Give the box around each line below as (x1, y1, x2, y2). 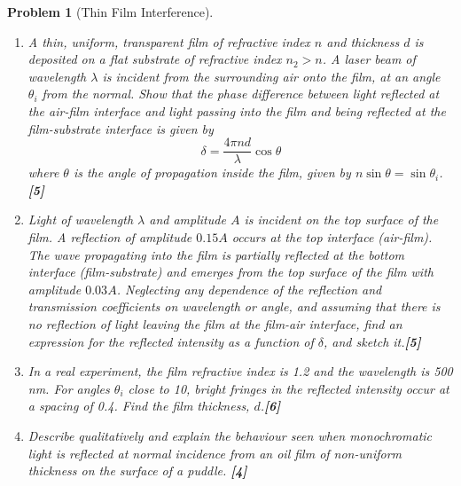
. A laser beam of (322, 50, 416, 68)
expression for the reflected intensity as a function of (27, 332, 314, 350)
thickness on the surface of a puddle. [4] (27, 461, 247, 480)
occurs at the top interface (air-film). (231, 228, 433, 246)
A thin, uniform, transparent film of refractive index (27, 32, 310, 51)
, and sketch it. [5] (323, 332, 421, 350)
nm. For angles (27, 379, 110, 397)
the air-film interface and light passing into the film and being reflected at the (27, 101, 446, 120)
